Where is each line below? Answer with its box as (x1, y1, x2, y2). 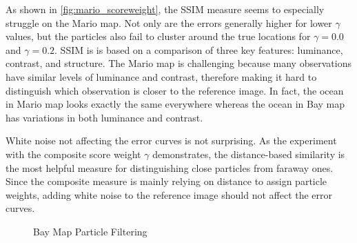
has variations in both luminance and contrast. (6, 110, 203, 124)
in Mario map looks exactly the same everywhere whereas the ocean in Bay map (6, 97, 345, 111)
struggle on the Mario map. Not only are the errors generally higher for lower (6, 15, 332, 30)
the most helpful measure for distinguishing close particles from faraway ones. (6, 160, 334, 175)
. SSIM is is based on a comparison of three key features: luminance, (54, 42, 343, 57)
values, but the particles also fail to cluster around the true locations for (6, 29, 311, 43)
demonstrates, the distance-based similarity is (152, 146, 345, 161)
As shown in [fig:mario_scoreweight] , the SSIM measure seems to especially (6, 2, 325, 16)
